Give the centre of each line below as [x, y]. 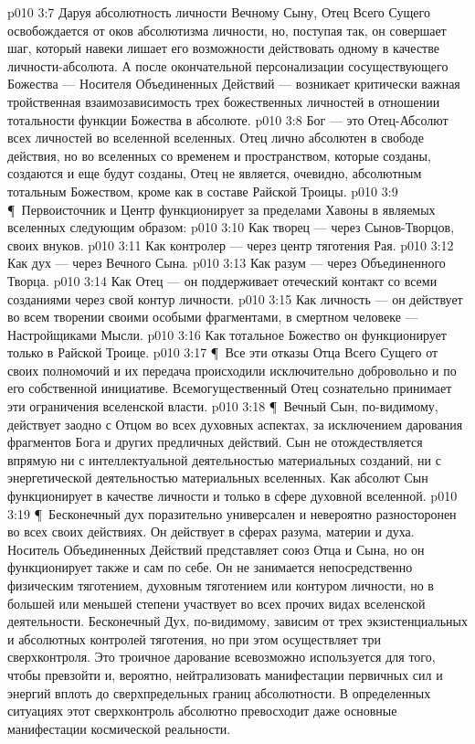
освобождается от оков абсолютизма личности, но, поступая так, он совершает [227, 30]
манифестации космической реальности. [119, 728]
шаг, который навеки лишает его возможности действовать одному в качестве [223, 48]
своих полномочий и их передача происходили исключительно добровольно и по [232, 370]
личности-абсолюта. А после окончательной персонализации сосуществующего [228, 65]
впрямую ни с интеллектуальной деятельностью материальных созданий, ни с [224, 459]
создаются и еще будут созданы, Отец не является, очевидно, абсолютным [215, 173]
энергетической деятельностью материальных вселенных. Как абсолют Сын [218, 478]
